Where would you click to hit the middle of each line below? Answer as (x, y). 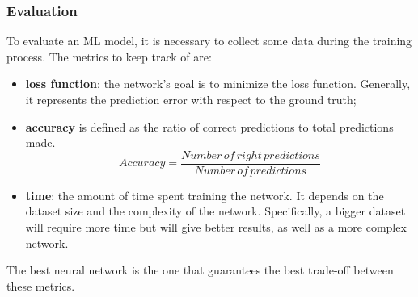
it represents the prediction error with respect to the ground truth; (191, 99)
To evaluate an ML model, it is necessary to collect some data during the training (209, 41)
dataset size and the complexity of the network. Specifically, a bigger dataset (215, 211)
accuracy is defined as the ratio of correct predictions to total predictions (209, 126)
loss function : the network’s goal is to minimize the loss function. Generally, (218, 84)
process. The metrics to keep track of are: (109, 56)
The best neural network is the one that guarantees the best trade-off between (200, 270)
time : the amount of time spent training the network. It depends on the (205, 195)
